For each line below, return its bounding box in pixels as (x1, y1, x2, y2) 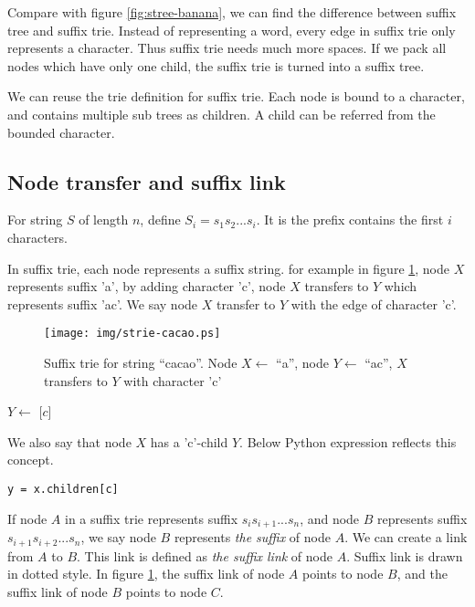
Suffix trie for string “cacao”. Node (44, 352, 237, 372)
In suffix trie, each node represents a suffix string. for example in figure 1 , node (7, 258, 449, 277)
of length (79, 210, 129, 229)
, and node (300, 508, 360, 528)
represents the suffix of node (174, 528, 331, 547)
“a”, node (276, 352, 329, 372)
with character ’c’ (123, 371, 222, 390)
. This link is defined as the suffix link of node (77, 546, 332, 565)
